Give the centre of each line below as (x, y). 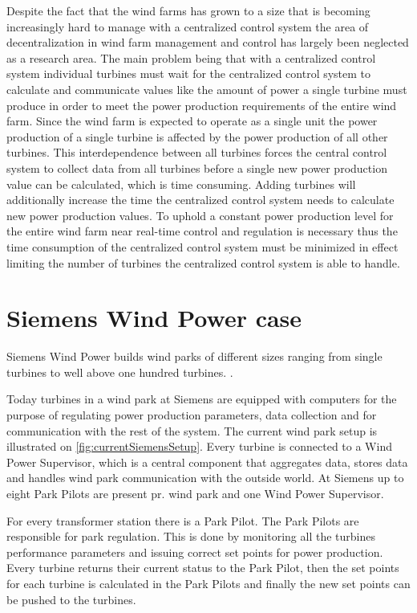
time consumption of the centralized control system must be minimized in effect (202, 246)
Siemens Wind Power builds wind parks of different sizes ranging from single (194, 356)
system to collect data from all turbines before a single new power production (197, 168)
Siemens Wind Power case (154, 318)
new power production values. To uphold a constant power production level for (200, 215)
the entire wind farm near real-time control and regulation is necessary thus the (202, 231)
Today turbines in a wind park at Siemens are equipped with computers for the (202, 399)
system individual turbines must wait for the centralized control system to (189, 74)
